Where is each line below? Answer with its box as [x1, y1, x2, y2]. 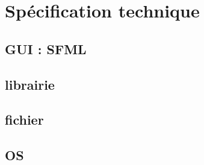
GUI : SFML [5, 39, 87, 58]
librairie [5, 75, 55, 93]
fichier [5, 110, 44, 129]
